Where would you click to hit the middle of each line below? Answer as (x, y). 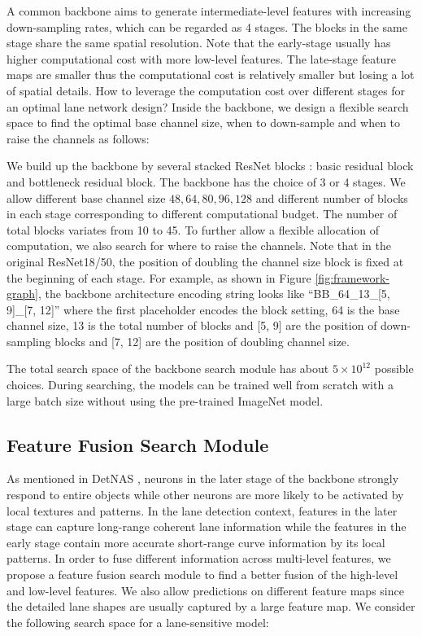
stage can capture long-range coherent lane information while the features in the (207, 526)
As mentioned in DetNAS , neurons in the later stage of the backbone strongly (203, 478)
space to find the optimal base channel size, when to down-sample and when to (204, 123)
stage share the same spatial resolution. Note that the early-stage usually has (199, 43)
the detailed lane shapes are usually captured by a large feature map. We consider (211, 606)
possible (394, 368)
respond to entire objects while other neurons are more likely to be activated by (205, 495)
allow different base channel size (86, 197)
